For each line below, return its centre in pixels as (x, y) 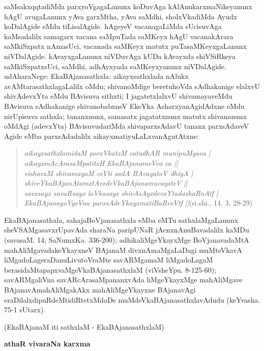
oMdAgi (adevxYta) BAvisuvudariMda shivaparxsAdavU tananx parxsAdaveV (127, 126)
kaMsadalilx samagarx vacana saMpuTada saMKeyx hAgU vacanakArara (119, 36)
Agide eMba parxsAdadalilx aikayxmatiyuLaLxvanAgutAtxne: (101, 136)
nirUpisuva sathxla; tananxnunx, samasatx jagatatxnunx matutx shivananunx (125, 116)
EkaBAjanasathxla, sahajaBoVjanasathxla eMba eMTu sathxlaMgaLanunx (121, 220)
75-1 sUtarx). (25, 310)
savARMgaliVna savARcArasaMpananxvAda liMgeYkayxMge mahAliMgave (123, 280)
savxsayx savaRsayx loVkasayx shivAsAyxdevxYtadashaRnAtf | (121, 193)
